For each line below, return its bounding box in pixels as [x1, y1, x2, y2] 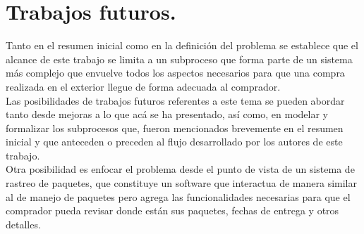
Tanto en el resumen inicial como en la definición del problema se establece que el [6, 38, 358, 53]
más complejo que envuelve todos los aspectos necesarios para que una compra [6, 65, 345, 80]
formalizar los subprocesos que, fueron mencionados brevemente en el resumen [6, 120, 344, 135]
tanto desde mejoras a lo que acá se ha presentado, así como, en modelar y [6, 107, 328, 122]
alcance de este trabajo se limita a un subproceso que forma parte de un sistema [6, 51, 353, 66]
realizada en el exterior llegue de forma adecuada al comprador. [6, 79, 281, 93]
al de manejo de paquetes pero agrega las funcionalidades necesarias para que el [6, 189, 351, 204]
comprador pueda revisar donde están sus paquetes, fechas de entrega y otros [6, 203, 339, 218]
